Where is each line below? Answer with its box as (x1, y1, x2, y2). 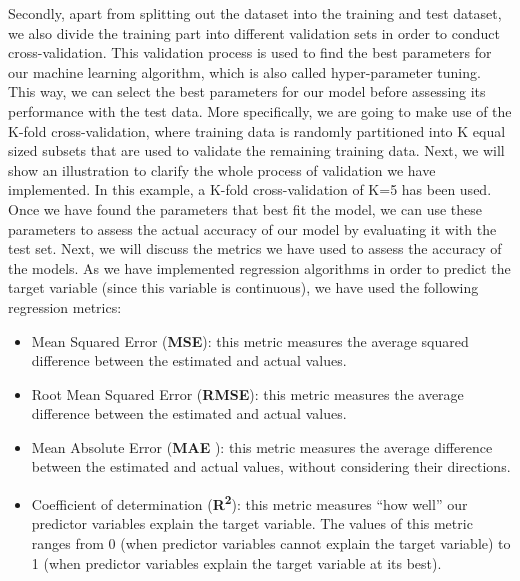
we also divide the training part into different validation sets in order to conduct (8, 22, 501, 43)
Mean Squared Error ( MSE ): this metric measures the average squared (31, 330, 469, 351)
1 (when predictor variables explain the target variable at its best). (31, 552, 442, 573)
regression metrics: (8, 296, 122, 317)
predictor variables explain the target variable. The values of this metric (31, 513, 473, 534)
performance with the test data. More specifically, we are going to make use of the (8, 100, 512, 121)
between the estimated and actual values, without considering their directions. (31, 456, 511, 477)
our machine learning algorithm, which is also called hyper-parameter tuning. (8, 61, 481, 82)
